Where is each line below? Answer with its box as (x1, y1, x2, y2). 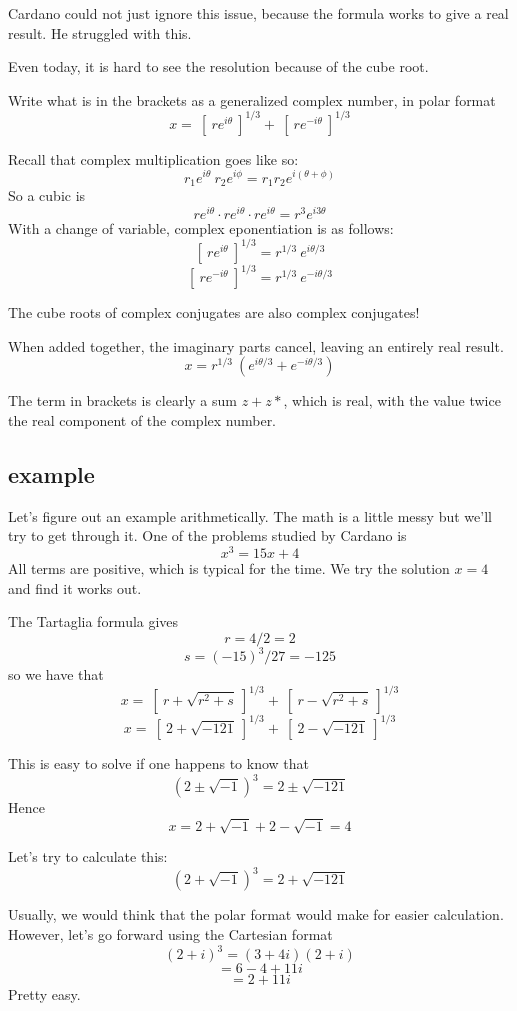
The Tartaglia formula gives (8, 611, 179, 632)
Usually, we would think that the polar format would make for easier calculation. (8, 904, 504, 925)
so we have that (8, 664, 104, 685)
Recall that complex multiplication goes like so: (8, 148, 299, 169)
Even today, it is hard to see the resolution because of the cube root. (8, 56, 429, 77)
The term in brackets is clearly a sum (8, 390, 237, 411)
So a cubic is (8, 185, 86, 205)
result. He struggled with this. (8, 22, 192, 43)
